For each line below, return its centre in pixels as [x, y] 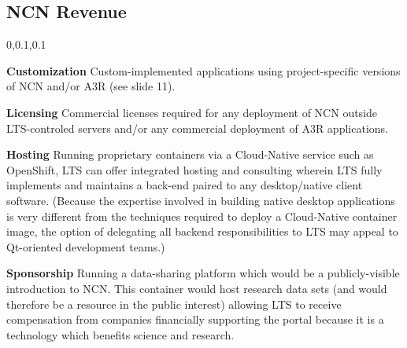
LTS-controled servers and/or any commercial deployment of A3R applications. [197, 128]
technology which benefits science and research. [120, 334]
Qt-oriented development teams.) [86, 246]
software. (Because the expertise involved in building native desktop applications [201, 200]
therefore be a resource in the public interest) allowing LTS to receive [174, 304]
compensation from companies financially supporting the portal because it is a [195, 319]
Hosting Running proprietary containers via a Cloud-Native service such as [190, 154]
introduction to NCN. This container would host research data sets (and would [197, 288]
